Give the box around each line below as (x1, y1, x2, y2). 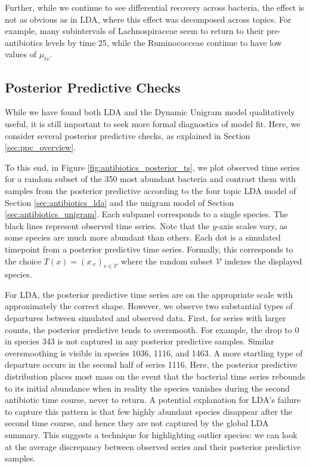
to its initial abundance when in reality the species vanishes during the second (5, 381, 290, 394)
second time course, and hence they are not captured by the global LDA (5, 417, 269, 429)
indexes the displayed (224, 254, 302, 267)
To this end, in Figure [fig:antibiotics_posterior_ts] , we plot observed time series (5, 161, 300, 173)
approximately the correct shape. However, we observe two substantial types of (5, 300, 293, 312)
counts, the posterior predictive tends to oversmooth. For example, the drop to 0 (5, 323, 299, 335)
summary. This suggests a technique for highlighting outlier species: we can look (5, 429, 297, 441)
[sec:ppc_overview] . (5, 141, 76, 153)
